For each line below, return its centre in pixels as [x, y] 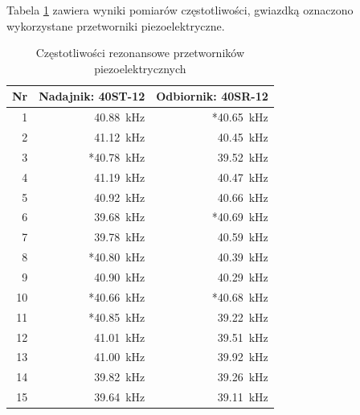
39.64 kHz [120, 397]
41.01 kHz [120, 337]
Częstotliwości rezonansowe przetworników [140, 53]
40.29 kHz [243, 276]
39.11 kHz [243, 397]
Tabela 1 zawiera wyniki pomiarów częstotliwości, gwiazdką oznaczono [180, 10]
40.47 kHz [243, 177]
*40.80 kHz [117, 257]
